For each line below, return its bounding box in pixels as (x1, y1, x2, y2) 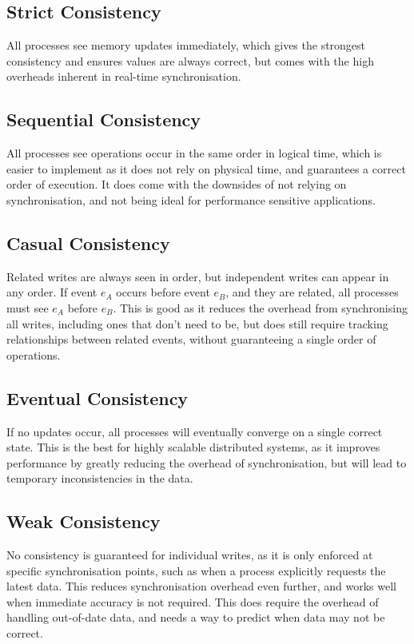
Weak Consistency (6, 509, 161, 534)
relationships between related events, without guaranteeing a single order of (6, 331, 376, 348)
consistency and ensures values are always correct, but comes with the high (6, 52, 374, 69)
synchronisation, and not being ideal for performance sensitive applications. (6, 191, 376, 208)
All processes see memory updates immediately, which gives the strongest (6, 37, 366, 54)
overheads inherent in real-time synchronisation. (6, 68, 241, 85)
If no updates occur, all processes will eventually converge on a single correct (6, 423, 383, 439)
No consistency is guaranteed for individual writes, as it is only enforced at (6, 547, 373, 563)
